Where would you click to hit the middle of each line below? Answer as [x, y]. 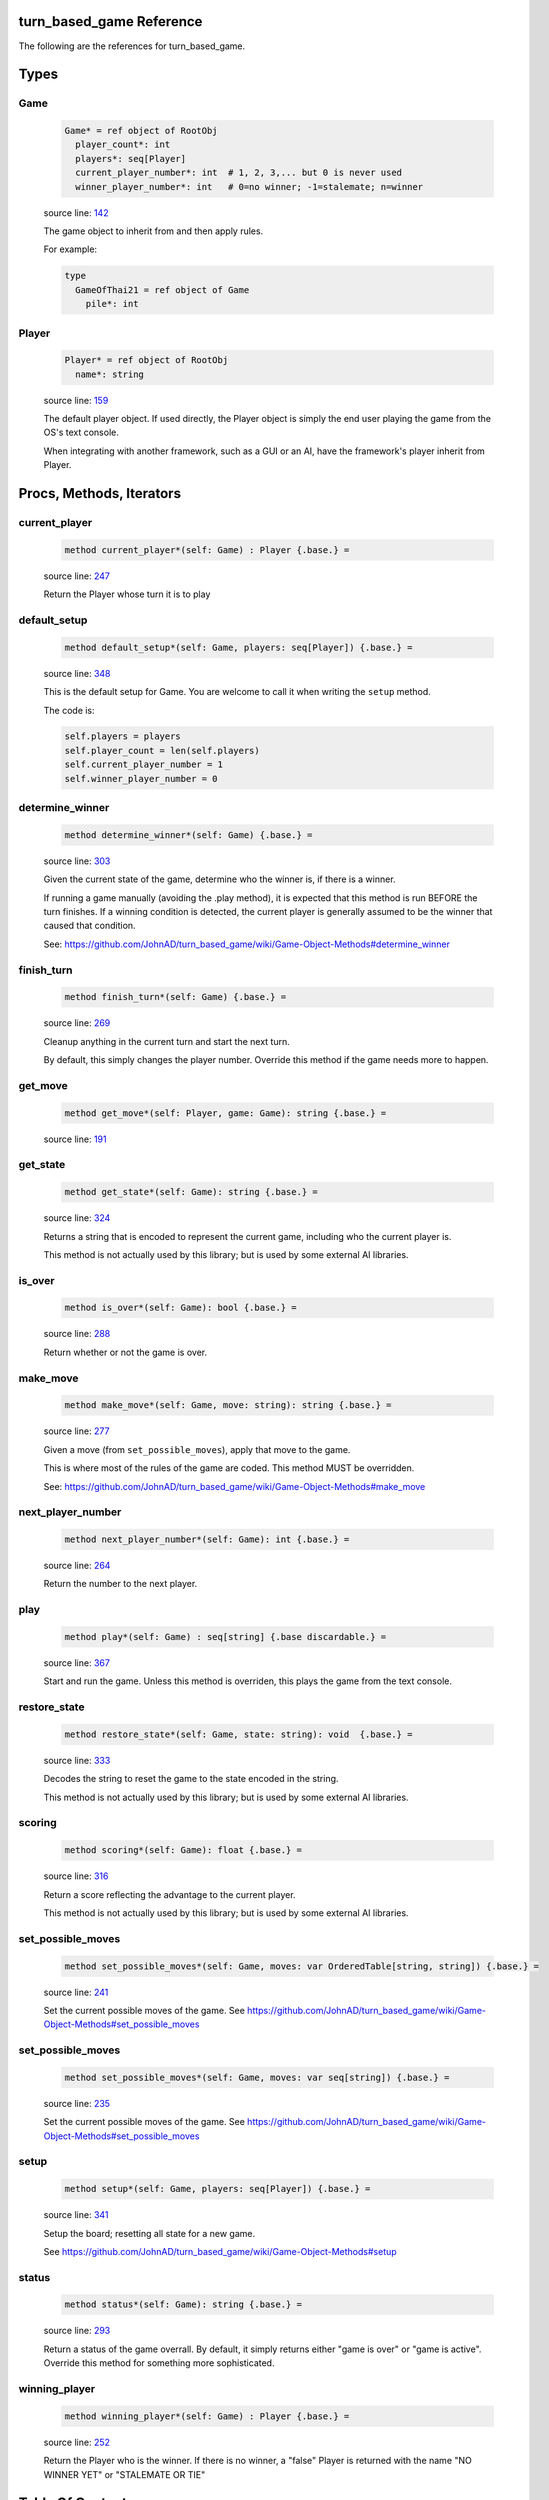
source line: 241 [76, 1992]
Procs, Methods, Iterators [100, 493]
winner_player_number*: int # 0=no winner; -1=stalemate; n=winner [249, 186]
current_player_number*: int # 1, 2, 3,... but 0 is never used [239, 173]
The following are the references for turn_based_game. [132, 46]
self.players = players [123, 736]
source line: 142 [76, 212]
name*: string [110, 374]
